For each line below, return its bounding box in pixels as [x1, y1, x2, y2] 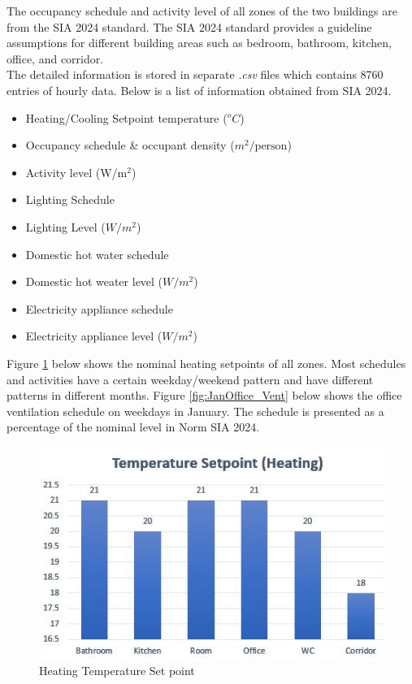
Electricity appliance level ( [25, 327, 163, 344]
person [254, 141, 288, 153]
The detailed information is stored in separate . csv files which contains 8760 [7, 66, 384, 83]
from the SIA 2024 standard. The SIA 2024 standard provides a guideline [7, 18, 372, 35]
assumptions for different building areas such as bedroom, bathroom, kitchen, [7, 34, 392, 51]
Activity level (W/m [25, 163, 128, 180]
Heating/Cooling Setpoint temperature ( [25, 109, 228, 126]
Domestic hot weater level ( [25, 273, 163, 290]
